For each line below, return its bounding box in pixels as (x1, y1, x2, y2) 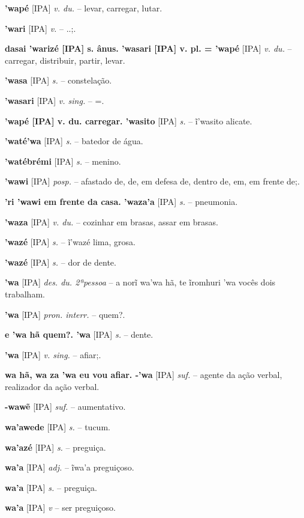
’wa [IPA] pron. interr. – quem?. (5, 308, 125, 320)
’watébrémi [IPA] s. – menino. (5, 154, 121, 167)
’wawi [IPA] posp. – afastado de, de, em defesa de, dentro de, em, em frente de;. (5, 175, 300, 187)
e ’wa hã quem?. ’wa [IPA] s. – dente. (5, 328, 153, 341)
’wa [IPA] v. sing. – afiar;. (5, 348, 101, 361)
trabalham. (5, 287, 45, 300)
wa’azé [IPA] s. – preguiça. (5, 440, 106, 453)
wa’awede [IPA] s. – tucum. (5, 421, 110, 433)
